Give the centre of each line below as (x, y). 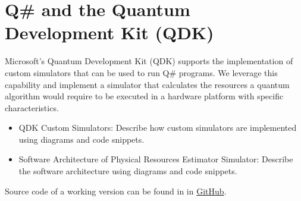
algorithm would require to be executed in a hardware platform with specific (144, 96)
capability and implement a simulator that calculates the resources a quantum (147, 84)
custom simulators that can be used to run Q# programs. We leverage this (141, 72)
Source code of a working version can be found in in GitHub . (116, 191)
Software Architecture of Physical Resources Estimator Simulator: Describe (156, 159)
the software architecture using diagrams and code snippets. (128, 171)
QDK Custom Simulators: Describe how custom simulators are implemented (158, 128)
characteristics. (32, 107)
